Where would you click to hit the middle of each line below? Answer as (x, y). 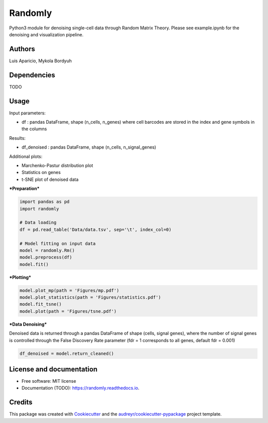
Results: (17, 138)
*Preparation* (24, 188)
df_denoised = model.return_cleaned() (67, 353)
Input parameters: (27, 113)
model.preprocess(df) (46, 257)
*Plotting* (20, 277)
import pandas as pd (44, 202)
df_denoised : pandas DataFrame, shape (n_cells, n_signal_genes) (89, 147)
